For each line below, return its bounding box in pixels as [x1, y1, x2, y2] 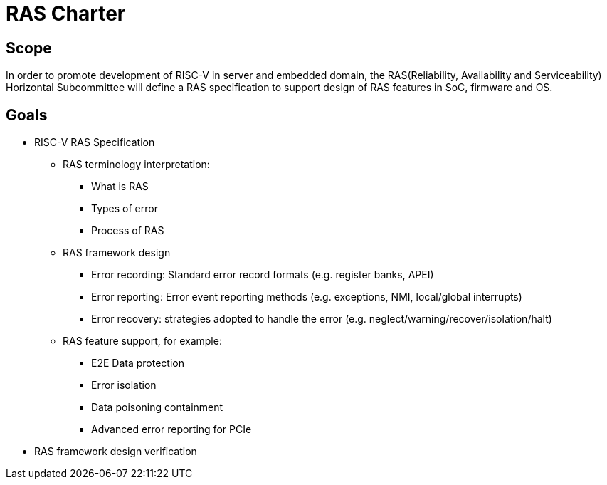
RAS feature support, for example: [63, 335, 222, 348]
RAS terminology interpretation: [63, 158, 210, 171]
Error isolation [91, 379, 157, 392]
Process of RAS [91, 224, 164, 237]
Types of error [91, 202, 158, 215]
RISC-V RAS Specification [34, 136, 155, 149]
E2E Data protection [91, 357, 184, 370]
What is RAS [91, 180, 149, 193]
